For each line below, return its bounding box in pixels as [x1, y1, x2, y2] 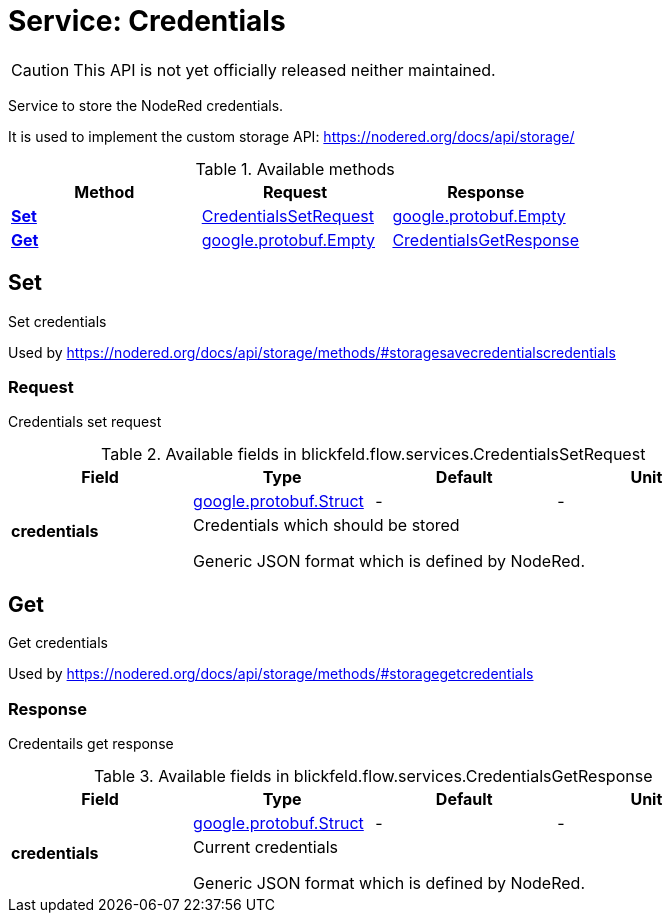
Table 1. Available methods [195, 158, 395, 179]
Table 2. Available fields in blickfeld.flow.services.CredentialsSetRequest [101, 444, 646, 465]
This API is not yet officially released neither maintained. [73, 59, 496, 80]
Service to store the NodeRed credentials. [8, 96, 284, 114]
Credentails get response [8, 734, 174, 752]
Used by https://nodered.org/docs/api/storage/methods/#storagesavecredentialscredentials [8, 343, 616, 361]
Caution [11, 59, 70, 80]
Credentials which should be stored [193, 515, 460, 536]
